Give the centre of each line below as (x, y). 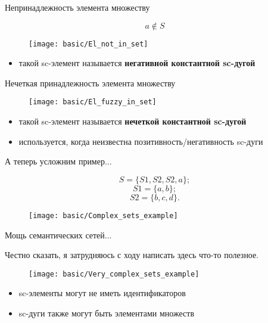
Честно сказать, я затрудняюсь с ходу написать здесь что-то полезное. (132, 255)
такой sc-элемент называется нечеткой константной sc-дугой (133, 121)
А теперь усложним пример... (58, 161)
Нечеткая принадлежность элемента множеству (90, 83)
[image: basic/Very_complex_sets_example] (114, 274)
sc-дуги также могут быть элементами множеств (106, 313)
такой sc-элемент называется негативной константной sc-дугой (137, 63)
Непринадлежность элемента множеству (77, 7)
